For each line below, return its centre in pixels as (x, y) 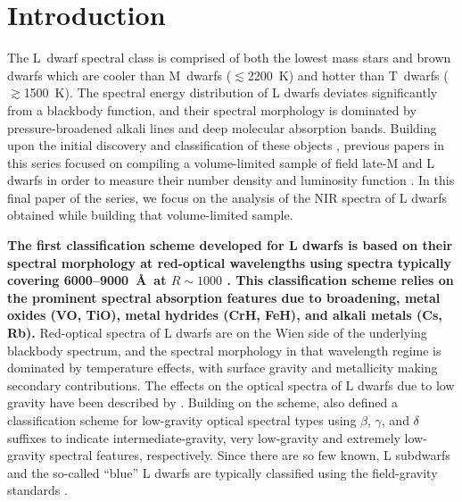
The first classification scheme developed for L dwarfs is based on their (230, 245)
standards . (37, 490)
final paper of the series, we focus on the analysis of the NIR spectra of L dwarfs (227, 197)
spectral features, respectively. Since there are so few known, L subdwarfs (250, 455)
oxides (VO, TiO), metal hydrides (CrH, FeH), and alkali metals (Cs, (225, 315)
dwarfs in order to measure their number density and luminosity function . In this (231, 180)
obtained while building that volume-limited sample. (150, 215)
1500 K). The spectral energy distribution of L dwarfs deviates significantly (231, 92)
